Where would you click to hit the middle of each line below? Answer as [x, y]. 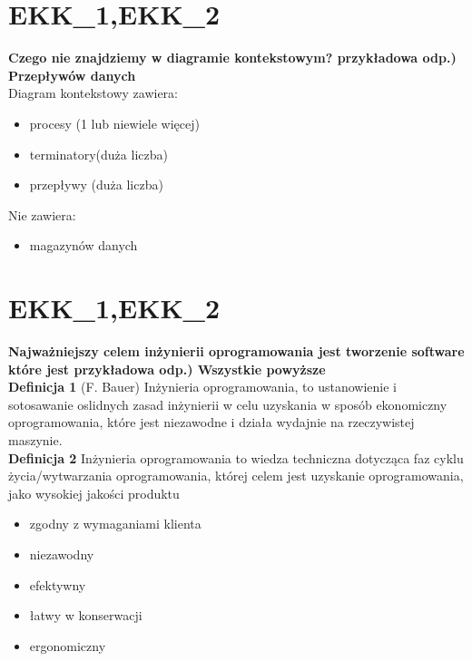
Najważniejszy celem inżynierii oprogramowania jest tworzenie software [236, 351]
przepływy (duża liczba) [96, 185]
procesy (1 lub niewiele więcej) [114, 123]
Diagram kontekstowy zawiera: [93, 93]
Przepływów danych [72, 75]
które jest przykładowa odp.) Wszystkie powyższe [167, 369]
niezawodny [62, 554]
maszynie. [35, 439]
